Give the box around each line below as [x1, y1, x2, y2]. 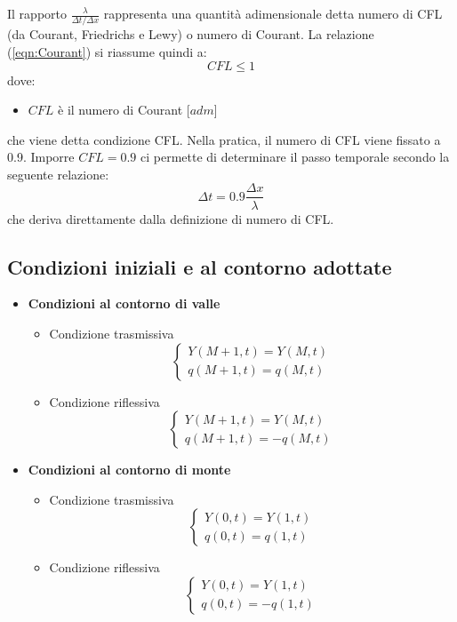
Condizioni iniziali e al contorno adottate [7, 252, 392, 280]
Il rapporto [7, 4, 67, 22]
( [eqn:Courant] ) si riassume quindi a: [7, 42, 207, 60]
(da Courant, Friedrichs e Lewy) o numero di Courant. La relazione [7, 25, 374, 44]
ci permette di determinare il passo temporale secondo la [140, 148, 450, 166]
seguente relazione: [7, 164, 109, 183]
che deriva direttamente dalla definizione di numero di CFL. [7, 209, 334, 227]
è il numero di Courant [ [58, 100, 190, 119]
